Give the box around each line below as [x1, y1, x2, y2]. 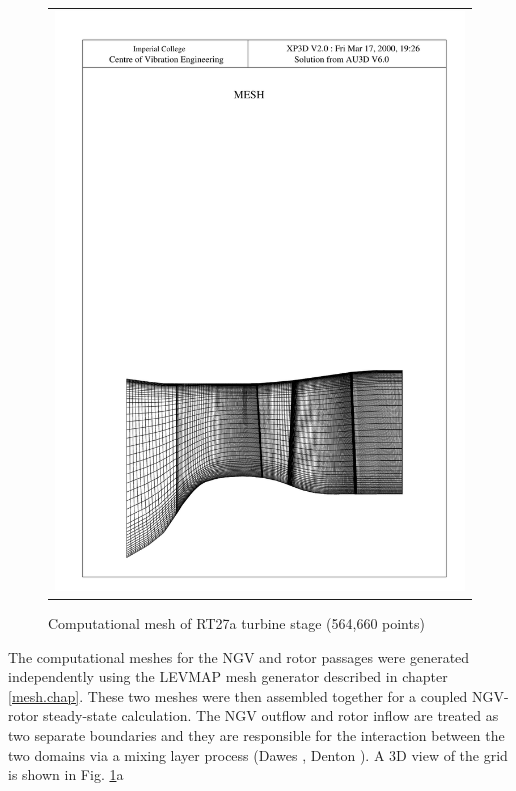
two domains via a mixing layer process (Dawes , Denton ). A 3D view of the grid [8, 744, 508, 765]
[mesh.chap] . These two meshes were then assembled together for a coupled [8, 685, 468, 706]
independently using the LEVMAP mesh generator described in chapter [8, 666, 448, 687]
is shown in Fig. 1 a [8, 764, 124, 785]
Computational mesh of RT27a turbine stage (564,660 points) [48, 612, 425, 633]
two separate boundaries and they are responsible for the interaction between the [8, 724, 505, 745]
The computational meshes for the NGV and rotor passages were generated [8, 646, 470, 667]
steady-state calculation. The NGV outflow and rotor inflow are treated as [43, 705, 499, 726]
